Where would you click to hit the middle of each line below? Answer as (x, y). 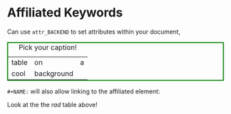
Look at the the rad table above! (52, 104)
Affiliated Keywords (65, 13)
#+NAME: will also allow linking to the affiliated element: (84, 91)
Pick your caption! (47, 47)
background (54, 73)
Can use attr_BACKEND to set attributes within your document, (94, 32)
